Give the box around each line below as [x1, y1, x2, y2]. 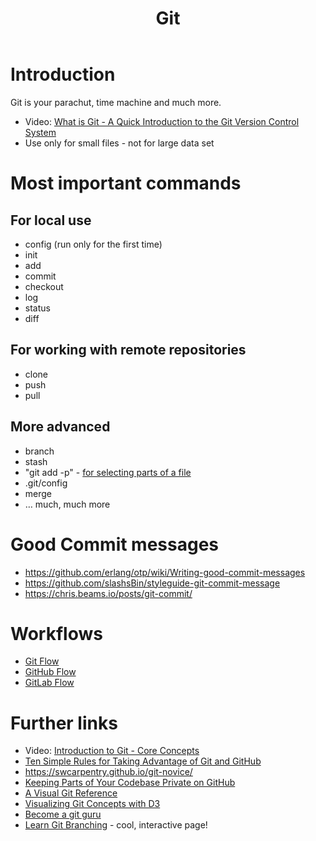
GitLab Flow [24, 677, 75, 689]
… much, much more [24, 498, 111, 510]
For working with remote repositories [10, 342, 247, 359]
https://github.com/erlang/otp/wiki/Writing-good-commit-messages [24, 566, 306, 578]
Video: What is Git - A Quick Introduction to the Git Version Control [24, 115, 300, 127]
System [24, 126, 57, 138]
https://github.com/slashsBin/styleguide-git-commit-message [24, 577, 281, 589]
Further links [10, 712, 118, 734]
